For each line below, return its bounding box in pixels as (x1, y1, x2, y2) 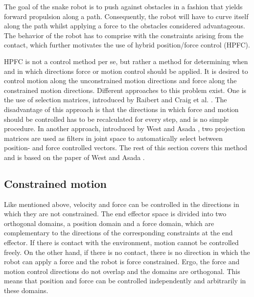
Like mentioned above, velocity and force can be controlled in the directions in (4, 199, 239, 209)
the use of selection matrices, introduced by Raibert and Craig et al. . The (4, 94, 227, 105)
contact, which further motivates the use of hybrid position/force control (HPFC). (4, 40, 250, 50)
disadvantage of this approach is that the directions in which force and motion (4, 104, 239, 114)
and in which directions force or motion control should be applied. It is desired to (4, 66, 248, 76)
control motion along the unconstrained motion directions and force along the (4, 75, 237, 86)
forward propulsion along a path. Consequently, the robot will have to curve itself (4, 11, 249, 21)
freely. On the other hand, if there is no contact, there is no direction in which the (4, 247, 250, 257)
